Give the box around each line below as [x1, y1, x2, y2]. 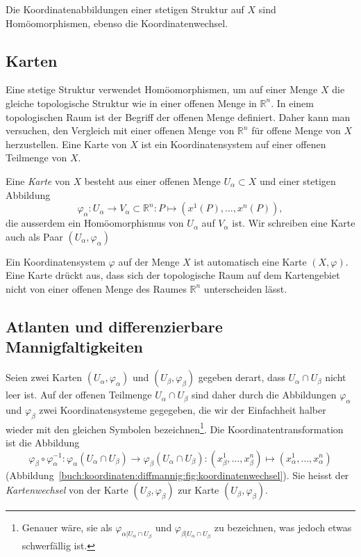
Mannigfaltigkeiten [6, 336, 143, 357]
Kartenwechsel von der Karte [6, 483, 128, 497]
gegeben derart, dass [198, 370, 285, 385]
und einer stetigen [260, 173, 336, 188]
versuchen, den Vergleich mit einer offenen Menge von [6, 123, 235, 138]
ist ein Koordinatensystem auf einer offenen [141, 136, 326, 151]
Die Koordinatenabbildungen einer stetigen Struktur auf [6, 2, 244, 16]
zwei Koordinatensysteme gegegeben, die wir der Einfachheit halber [39, 402, 326, 417]
